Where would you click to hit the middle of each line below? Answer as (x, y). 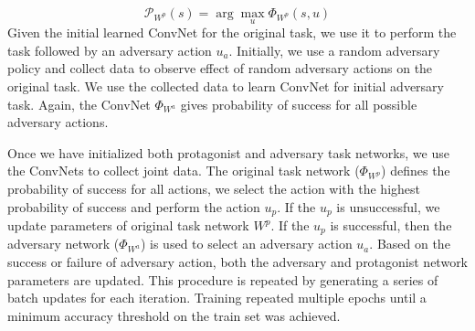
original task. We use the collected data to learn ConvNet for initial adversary (226, 86)
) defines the (416, 171)
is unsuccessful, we (388, 206)
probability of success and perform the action (134, 206)
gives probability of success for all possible (299, 104)
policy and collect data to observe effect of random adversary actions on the (220, 68)
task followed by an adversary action (110, 50)
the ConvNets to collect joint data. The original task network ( (184, 171)
